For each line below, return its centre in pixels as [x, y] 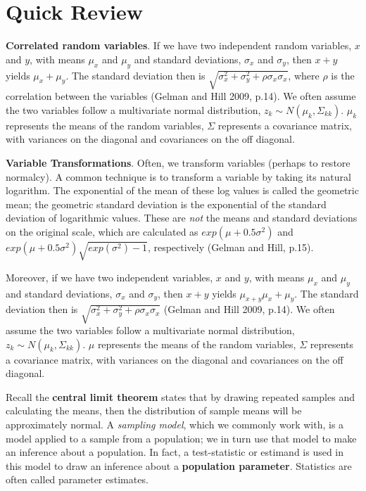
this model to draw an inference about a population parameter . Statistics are [179, 465]
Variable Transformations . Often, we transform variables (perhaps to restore [178, 163]
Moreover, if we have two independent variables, [109, 277]
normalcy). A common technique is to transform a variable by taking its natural [178, 176]
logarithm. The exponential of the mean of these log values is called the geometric [182, 190]
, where [304, 75]
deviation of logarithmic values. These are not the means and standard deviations [182, 218]
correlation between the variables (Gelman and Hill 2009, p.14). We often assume [181, 96]
